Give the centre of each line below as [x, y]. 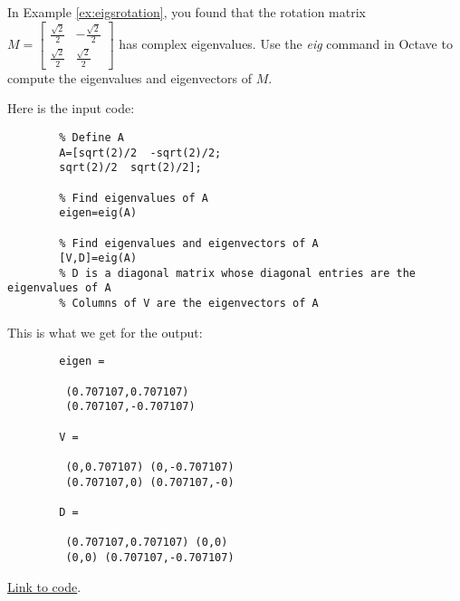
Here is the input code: [71, 108]
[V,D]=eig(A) [98, 258]
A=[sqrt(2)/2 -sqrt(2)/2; [140, 153]
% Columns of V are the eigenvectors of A [189, 304]
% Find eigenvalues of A [134, 198]
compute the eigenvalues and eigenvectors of [130, 77]
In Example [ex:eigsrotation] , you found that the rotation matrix [187, 12]
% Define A [91, 137]
